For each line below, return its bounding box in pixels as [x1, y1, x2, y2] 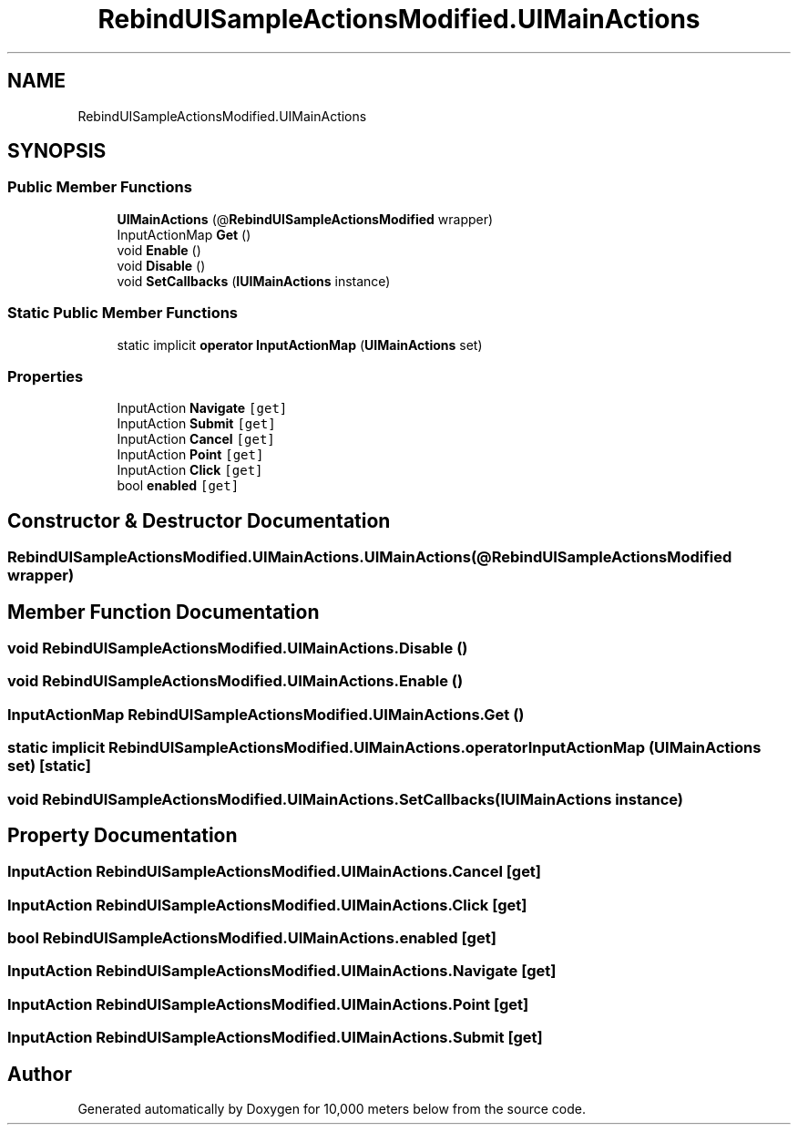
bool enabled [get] [117, 478, 240, 494]
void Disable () [117, 257, 206, 273]
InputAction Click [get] [117, 462, 263, 479]
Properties [7, 366, 84, 386]
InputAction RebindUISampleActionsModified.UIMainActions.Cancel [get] [7, 862, 542, 881]
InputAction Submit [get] [117, 416, 276, 432]
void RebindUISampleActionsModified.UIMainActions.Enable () [7, 672, 464, 691]
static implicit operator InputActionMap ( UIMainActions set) [117, 336, 483, 353]
